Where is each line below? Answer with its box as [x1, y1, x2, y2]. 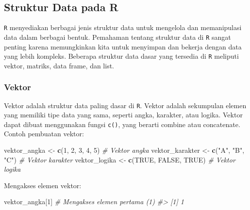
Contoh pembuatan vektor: [4, 129, 84, 139]
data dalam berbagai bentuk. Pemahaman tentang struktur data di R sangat [4, 32, 231, 42]
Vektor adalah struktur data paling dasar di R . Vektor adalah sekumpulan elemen [4, 100, 247, 110]
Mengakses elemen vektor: [4, 180, 82, 190]
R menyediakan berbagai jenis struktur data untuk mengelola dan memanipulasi [4, 22, 242, 32]
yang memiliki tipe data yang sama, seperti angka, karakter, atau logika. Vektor [4, 110, 243, 120]
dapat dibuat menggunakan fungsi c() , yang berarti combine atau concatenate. [4, 119, 240, 129]
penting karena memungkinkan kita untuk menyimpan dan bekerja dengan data [4, 41, 242, 51]
